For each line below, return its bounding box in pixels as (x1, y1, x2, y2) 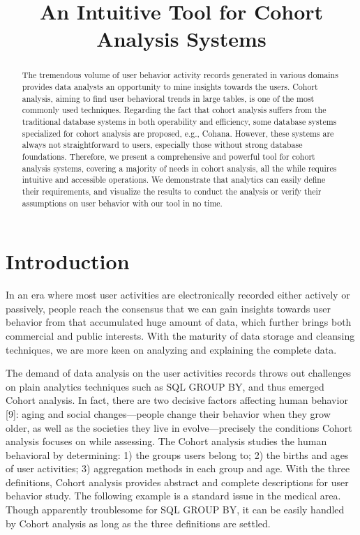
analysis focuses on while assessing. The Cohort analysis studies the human (6, 434, 327, 449)
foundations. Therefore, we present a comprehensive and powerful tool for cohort (22, 150, 315, 162)
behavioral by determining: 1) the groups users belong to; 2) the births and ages (6, 447, 349, 462)
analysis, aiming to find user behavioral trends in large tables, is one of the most (22, 92, 315, 104)
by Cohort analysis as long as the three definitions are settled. (6, 515, 271, 530)
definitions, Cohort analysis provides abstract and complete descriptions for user (6, 474, 349, 489)
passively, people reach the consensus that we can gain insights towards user (6, 301, 331, 315)
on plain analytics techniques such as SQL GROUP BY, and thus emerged (6, 379, 324, 393)
